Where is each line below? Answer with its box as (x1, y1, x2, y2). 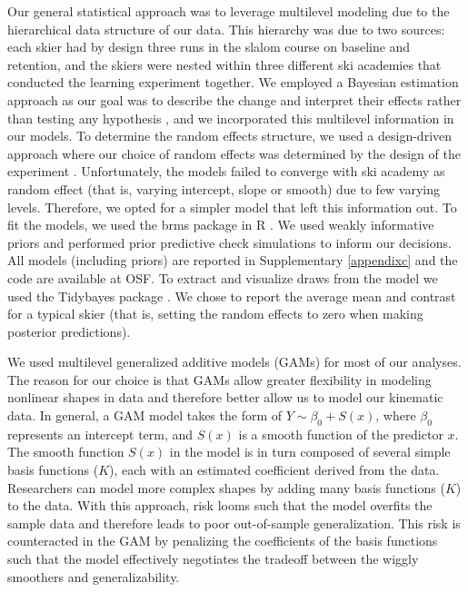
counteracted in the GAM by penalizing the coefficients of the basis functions (7, 531, 438, 550)
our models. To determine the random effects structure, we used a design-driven (7, 126, 453, 145)
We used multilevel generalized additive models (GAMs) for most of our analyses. (7, 352, 462, 371)
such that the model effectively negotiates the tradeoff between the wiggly (7, 549, 419, 568)
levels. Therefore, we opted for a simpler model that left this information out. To (7, 197, 457, 216)
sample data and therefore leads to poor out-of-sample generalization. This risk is (7, 513, 461, 532)
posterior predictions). (7, 321, 131, 340)
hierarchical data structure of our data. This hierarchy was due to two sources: (7, 19, 445, 38)
